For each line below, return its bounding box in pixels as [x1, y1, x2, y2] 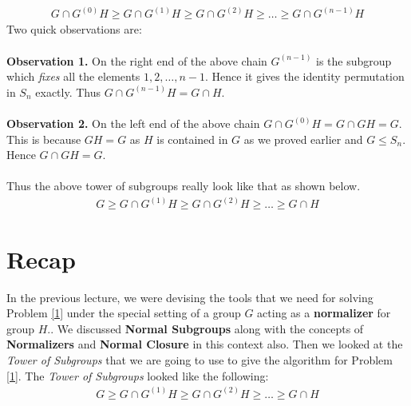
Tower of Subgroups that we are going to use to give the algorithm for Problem [6, 351, 393, 368]
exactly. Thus [35, 83, 101, 100]
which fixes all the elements [6, 68, 140, 85]
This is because [6, 130, 81, 147]
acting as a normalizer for [257, 304, 391, 321]
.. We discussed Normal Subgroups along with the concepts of [47, 320, 364, 336]
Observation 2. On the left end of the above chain [6, 115, 260, 132]
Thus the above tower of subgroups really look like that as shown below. [6, 177, 361, 194]
